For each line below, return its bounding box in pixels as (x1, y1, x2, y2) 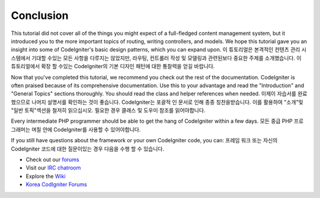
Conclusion (11, 9, 69, 22)
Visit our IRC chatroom (25, 164, 81, 171)
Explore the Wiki (25, 173, 66, 180)
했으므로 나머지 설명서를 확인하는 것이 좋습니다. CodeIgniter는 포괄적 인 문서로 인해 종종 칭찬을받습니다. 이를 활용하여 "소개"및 (11, 98, 303, 106)
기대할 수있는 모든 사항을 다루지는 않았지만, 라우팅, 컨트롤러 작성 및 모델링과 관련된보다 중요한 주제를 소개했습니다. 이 (31, 54, 302, 62)
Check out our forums (25, 156, 79, 163)
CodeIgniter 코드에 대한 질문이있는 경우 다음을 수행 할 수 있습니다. (11, 145, 164, 152)
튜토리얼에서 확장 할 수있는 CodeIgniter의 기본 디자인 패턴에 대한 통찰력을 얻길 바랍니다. (11, 63, 215, 70)
